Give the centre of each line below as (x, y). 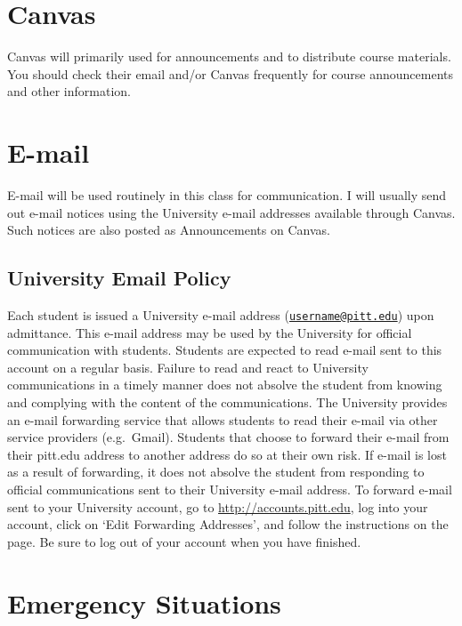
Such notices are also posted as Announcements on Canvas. (169, 230)
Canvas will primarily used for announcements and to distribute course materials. (229, 56)
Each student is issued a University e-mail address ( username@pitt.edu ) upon (221, 315)
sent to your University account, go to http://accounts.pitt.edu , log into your (218, 506)
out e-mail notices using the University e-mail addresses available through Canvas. (231, 212)
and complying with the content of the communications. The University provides (227, 402)
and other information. (69, 91)
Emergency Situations (144, 602)
